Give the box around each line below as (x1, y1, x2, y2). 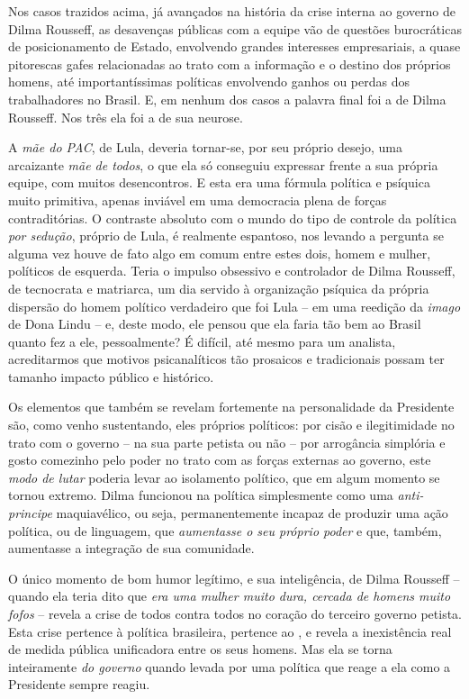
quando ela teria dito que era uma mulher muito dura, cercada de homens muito (8, 586, 451, 605)
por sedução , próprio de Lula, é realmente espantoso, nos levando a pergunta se (8, 226, 444, 245)
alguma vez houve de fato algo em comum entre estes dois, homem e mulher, (8, 243, 431, 262)
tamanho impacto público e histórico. (8, 367, 214, 386)
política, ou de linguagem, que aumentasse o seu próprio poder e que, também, (8, 521, 442, 540)
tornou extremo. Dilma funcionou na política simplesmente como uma (8, 486, 393, 504)
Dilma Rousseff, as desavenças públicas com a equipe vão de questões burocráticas (8, 19, 462, 38)
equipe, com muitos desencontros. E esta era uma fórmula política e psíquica (8, 173, 430, 192)
